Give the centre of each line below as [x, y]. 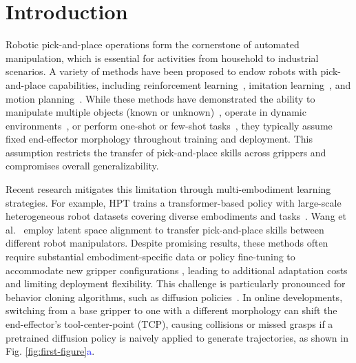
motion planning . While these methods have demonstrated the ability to [160, 98]
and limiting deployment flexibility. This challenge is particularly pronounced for [176, 283]
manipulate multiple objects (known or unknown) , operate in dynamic [156, 112]
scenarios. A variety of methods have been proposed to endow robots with [161, 71]
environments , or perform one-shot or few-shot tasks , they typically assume [169, 125]
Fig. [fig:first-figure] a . [50, 351]
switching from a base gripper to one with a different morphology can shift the [171, 310]
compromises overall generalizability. [82, 166]
